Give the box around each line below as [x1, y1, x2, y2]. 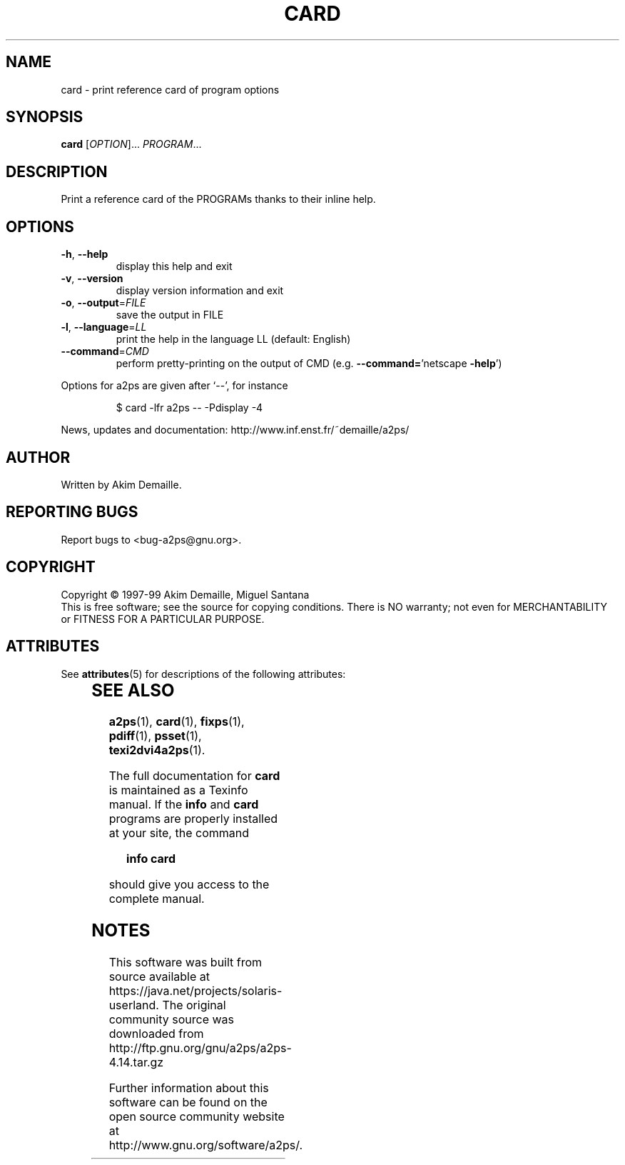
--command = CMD [61, 345, 149, 358]
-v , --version [61, 272, 123, 285]
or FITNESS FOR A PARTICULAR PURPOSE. [61, 612, 265, 625]
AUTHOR [6, 448, 71, 466]
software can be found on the [108, 1095, 268, 1110]
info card [126, 851, 176, 866]
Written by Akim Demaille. [61, 478, 182, 491]
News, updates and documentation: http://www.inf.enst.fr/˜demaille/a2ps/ [61, 424, 410, 436]
